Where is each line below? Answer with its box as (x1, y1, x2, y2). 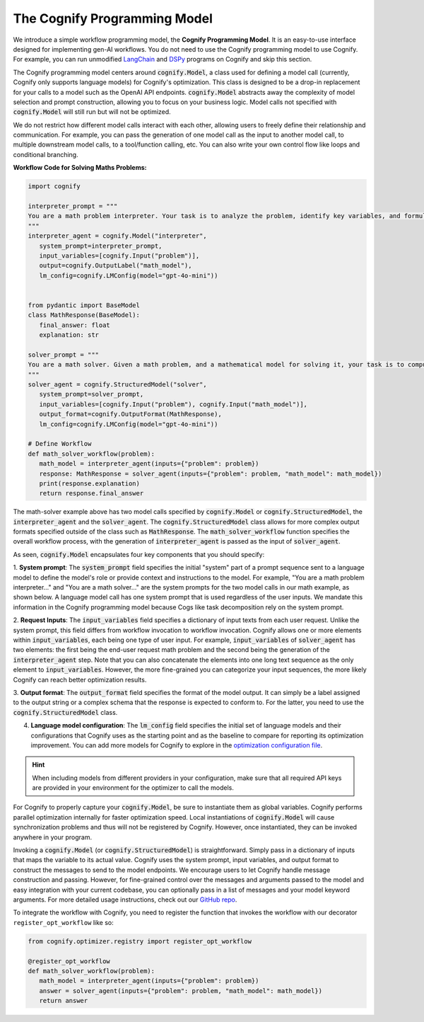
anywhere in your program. (13, 832, 92, 842)
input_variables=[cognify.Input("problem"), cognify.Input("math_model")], (39, 400, 307, 408)
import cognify (28, 183, 81, 190)
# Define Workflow (28, 440, 92, 448)
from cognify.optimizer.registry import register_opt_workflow (28, 937, 252, 945)
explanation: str (39, 331, 99, 339)
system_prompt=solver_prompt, (39, 390, 144, 398)
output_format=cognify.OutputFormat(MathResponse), (39, 410, 222, 418)
